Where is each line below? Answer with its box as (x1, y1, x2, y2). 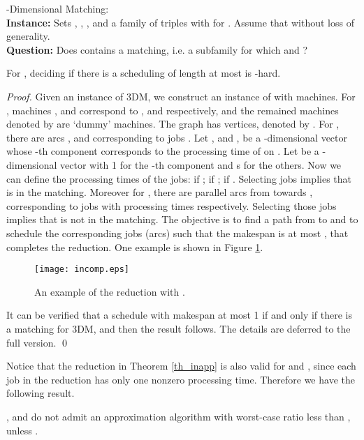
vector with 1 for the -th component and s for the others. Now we (60, 157, 342, 172)
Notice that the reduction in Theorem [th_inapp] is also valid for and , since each (6, 358, 356, 373)
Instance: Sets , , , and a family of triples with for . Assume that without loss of (6, 15, 354, 29)
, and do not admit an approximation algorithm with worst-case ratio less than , (6, 409, 351, 423)
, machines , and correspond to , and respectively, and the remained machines (6, 103, 339, 117)
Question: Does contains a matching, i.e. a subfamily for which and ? (6, 42, 308, 56)
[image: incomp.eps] (34, 264, 130, 275)
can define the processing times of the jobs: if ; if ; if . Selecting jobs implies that (6, 171, 351, 185)
